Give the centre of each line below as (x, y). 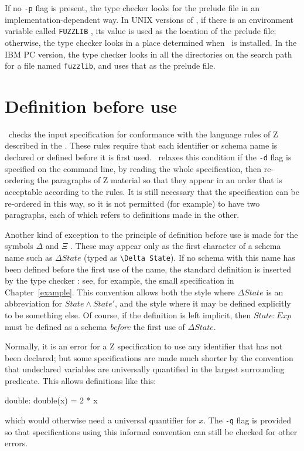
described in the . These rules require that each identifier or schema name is (141, 145)
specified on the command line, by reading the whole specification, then (133, 168)
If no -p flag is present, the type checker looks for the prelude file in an (132, 8)
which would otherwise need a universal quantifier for (100, 420)
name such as (29, 257)
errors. (16, 443)
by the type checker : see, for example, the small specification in (119, 280)
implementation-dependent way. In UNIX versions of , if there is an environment (149, 19)
